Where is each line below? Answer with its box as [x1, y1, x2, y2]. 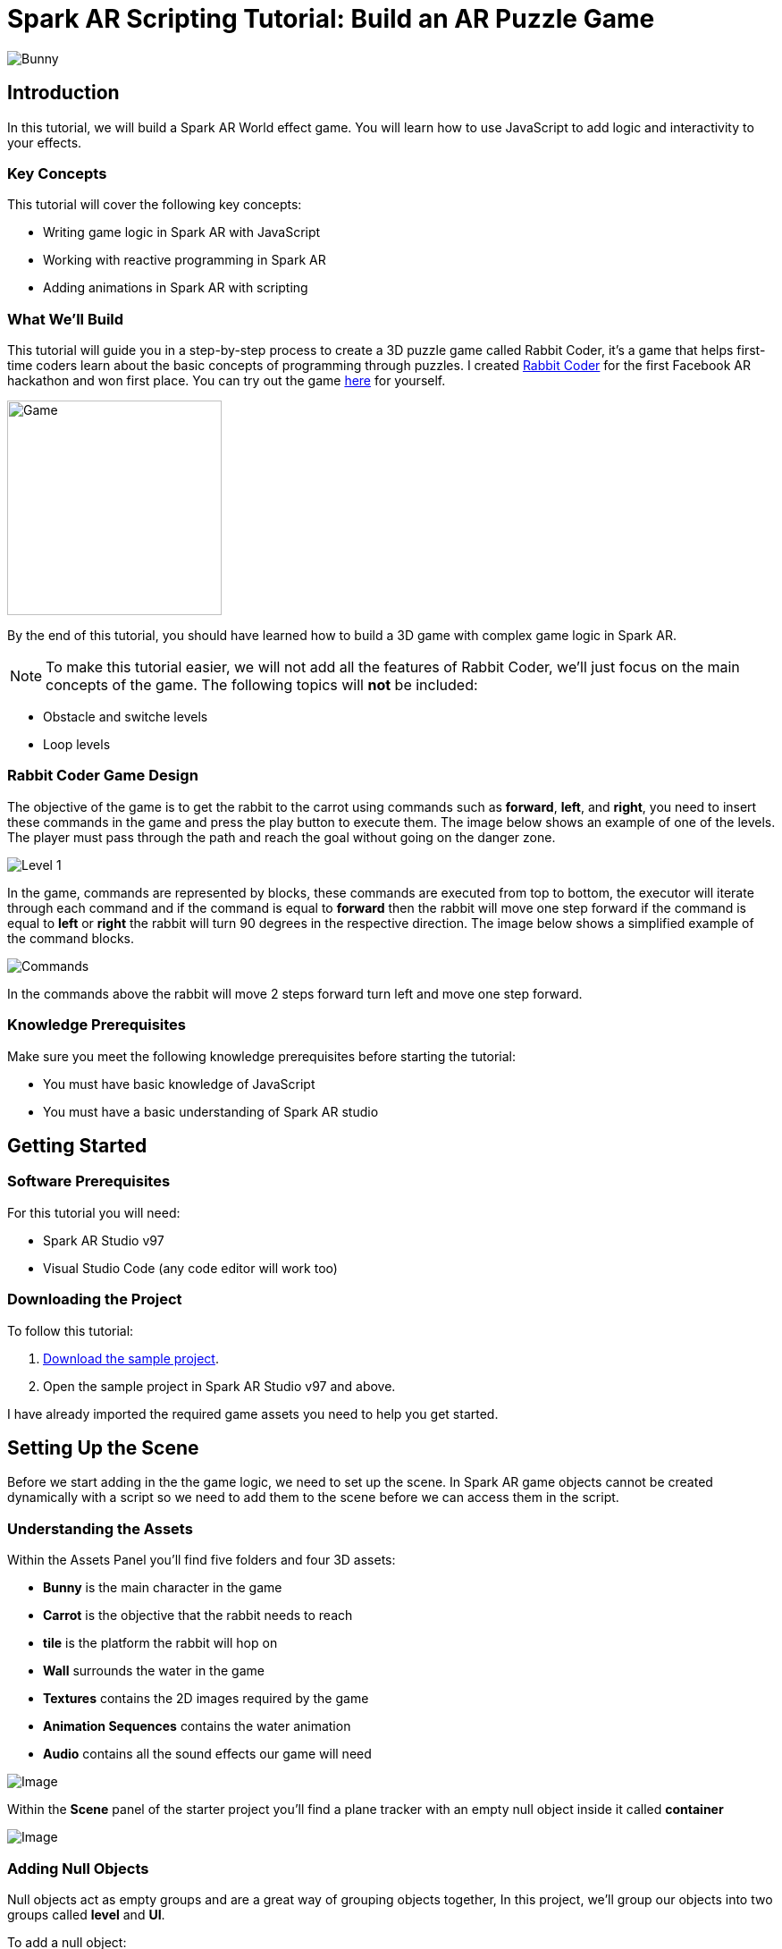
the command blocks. [7, 930, 134, 946]
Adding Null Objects [7, 1859, 149, 1877]
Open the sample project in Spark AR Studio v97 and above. [43, 1378, 396, 1394]
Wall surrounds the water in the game [43, 1663, 265, 1679]
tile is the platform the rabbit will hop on [43, 1635, 278, 1651]
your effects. [7, 134, 82, 150]
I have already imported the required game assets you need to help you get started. [7, 1405, 499, 1422]
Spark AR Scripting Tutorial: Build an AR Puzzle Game [7, 4, 655, 34]
